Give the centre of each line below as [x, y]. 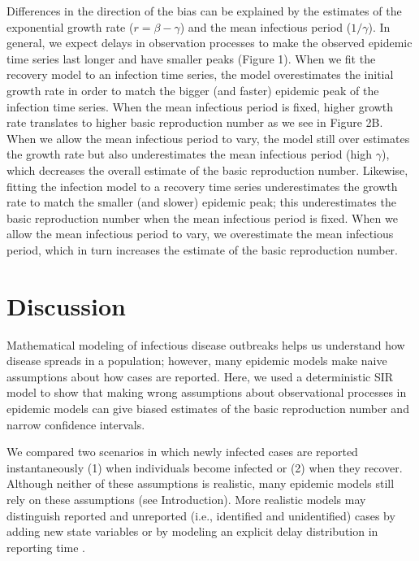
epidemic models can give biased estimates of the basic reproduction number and [208, 408]
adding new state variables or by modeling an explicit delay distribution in [192, 531]
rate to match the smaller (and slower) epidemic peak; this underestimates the [201, 202]
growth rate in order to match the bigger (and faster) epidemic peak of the [193, 90]
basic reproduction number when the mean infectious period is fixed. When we [202, 217]
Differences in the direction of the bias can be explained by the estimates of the [204, 11]
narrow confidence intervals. [76, 424]
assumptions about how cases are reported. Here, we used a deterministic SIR [200, 376]
